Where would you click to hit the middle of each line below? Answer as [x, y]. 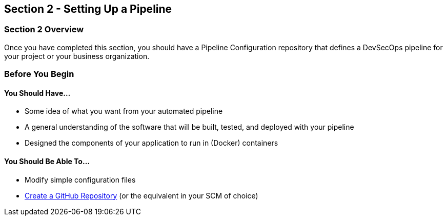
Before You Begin [39, 74]
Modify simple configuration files [80, 179]
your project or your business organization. [77, 56]
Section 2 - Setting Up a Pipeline [88, 9]
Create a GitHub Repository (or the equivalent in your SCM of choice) [141, 195]
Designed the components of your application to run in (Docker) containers [151, 143]
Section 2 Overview [44, 29]
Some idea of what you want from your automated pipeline [124, 111]
